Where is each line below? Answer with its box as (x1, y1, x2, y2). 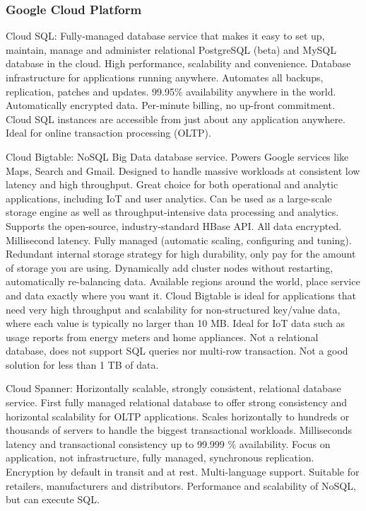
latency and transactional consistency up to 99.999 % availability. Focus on (6, 436, 331, 451)
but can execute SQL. (6, 492, 100, 507)
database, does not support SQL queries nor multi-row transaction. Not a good (6, 343, 348, 358)
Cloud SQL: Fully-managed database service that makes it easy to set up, (6, 28, 325, 43)
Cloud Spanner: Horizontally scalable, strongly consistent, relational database (6, 381, 341, 396)
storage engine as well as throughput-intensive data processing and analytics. (6, 205, 339, 219)
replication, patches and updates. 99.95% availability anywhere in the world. (6, 84, 336, 98)
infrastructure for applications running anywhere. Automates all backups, (6, 70, 324, 84)
